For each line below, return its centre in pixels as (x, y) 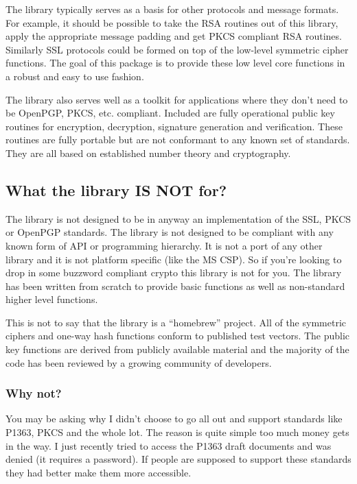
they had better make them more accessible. (99, 472)
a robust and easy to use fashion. (75, 76)
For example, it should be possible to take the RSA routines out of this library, (172, 22)
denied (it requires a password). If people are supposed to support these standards (178, 459)
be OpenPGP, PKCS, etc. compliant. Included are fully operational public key (170, 113)
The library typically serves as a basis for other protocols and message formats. (172, 9)
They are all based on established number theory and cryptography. (148, 153)
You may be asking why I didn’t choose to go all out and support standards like (174, 419)
